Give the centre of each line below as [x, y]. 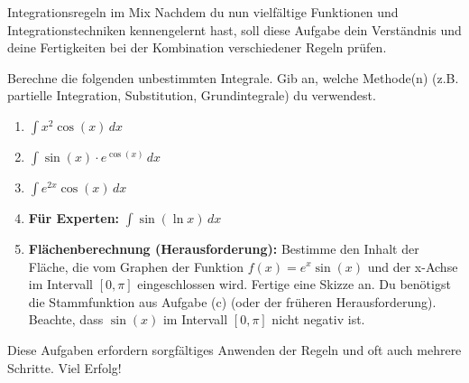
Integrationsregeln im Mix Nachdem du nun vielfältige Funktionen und [203, 12]
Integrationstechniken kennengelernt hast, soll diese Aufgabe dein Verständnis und [234, 29]
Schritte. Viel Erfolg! [64, 367]
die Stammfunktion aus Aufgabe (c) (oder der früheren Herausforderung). [232, 301]
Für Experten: [74, 217]
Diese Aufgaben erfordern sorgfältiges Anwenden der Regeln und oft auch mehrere [234, 349]
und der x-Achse [413, 266]
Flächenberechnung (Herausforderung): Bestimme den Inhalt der [224, 248]
